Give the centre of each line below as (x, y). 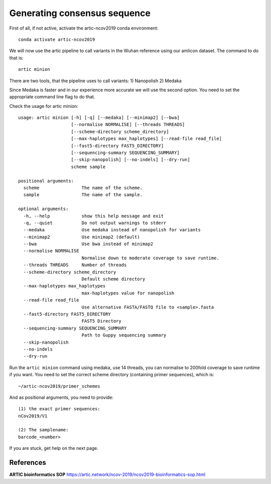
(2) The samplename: (43, 430)
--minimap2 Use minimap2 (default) (82, 237)
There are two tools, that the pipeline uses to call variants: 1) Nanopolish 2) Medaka (95, 81)
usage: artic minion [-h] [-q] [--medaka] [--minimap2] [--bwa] (99, 118)
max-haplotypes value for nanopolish (128, 293)
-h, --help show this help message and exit (94, 216)
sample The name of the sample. (83, 195)
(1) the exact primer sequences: (59, 409)
